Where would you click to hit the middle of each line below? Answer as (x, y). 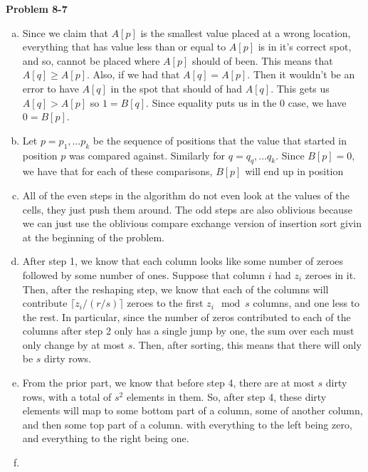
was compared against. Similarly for (147, 155)
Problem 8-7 (37, 9)
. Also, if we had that (133, 74)
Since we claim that (65, 32)
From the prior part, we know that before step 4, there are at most (168, 383)
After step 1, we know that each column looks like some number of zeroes (183, 261)
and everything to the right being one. (106, 438)
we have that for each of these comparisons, (117, 171)
